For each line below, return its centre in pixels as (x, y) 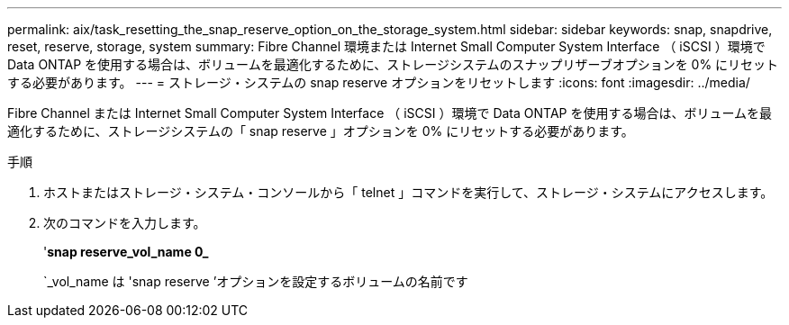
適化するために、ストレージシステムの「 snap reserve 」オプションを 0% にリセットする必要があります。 (321, 131)
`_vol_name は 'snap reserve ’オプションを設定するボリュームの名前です (256, 281)
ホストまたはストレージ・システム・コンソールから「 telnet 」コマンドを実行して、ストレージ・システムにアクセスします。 (408, 192)
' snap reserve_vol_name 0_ (126, 252)
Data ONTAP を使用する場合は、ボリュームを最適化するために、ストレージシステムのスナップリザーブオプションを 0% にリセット (393, 64)
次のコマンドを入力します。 (125, 223)
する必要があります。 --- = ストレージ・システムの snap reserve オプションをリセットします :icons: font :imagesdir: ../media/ (379, 82)
